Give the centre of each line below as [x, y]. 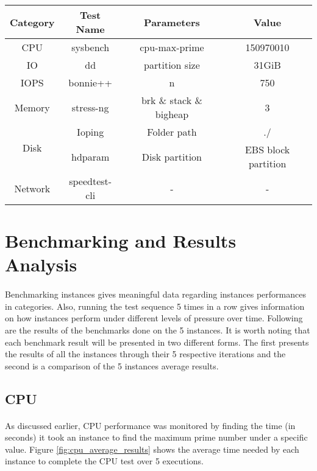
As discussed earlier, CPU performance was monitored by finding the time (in [150, 425]
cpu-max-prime [172, 47]
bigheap [172, 114]
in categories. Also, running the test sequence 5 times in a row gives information [155, 306]
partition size [172, 65]
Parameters [172, 22]
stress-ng [90, 107]
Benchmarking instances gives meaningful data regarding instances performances [155, 294]
